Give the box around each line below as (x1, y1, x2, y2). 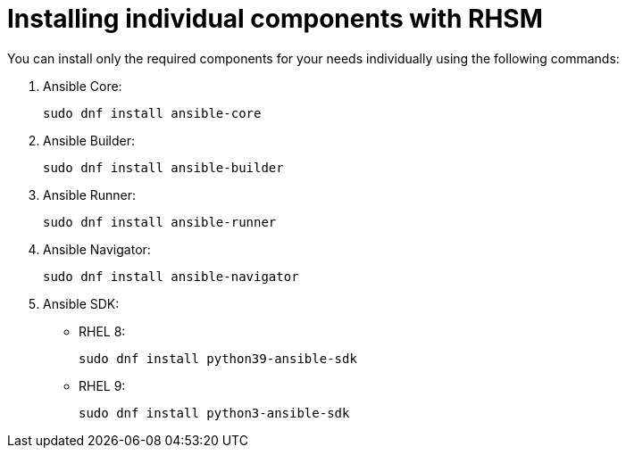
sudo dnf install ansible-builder (43, 160, 284, 175)
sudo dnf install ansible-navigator (43, 269, 299, 284)
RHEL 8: (79, 323, 126, 339)
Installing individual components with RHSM (7, 4, 543, 34)
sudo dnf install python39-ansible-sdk (79, 351, 357, 366)
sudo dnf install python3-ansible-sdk (79, 405, 350, 420)
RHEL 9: (79, 377, 126, 393)
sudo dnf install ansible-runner (43, 214, 277, 229)
